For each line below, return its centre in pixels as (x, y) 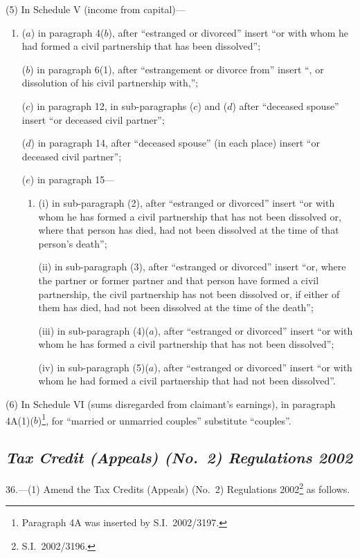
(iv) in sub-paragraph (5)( (93, 367)
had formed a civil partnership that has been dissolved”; (141, 46)
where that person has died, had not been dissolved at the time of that (189, 230)
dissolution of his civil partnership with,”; (110, 83)
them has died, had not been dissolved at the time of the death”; (176, 307)
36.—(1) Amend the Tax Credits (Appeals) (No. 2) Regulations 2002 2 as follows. (178, 488)
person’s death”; (73, 243)
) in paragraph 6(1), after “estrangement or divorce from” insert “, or (177, 69)
